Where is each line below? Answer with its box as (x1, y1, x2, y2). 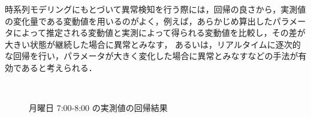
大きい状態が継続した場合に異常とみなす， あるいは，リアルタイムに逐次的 (5, 38, 301, 50)
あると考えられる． (21, 61, 97, 73)
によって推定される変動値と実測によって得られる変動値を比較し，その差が (13, 26, 306, 39)
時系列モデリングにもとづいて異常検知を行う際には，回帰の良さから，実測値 (5, 3, 306, 15)
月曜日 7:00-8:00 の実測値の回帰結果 (29, 101, 168, 114)
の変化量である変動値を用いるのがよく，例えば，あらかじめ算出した (5, 14, 273, 27)
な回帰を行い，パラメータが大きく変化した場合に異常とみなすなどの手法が (5, 50, 298, 62)
